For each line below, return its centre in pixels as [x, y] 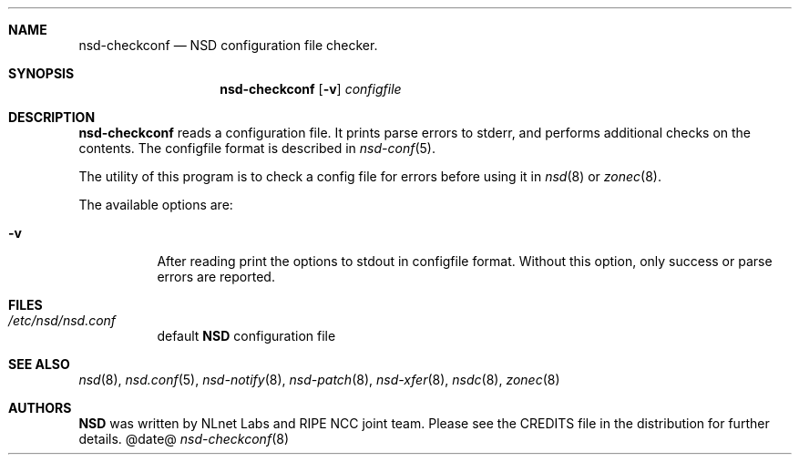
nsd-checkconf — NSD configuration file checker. [228, 45]
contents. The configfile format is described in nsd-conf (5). [257, 148]
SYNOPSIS [41, 73]
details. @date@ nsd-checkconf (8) [184, 439]
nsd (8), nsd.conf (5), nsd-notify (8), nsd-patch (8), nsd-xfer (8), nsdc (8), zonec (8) [319, 380]
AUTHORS [40, 408]
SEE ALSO [39, 364]
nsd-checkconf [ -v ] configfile [311, 89]
